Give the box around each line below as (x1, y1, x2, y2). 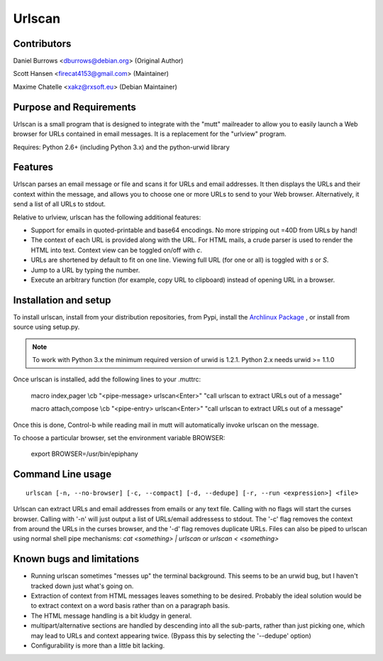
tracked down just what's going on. (30, 581, 134, 590)
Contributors (13, 38, 72, 50)
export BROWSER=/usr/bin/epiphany (30, 449, 138, 458)
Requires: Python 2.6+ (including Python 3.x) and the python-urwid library (13, 143, 230, 151)
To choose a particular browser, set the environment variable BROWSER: (13, 433, 226, 442)
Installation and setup (13, 294, 111, 306)
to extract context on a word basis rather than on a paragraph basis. (30, 601, 231, 610)
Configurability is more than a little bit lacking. (30, 641, 165, 650)
